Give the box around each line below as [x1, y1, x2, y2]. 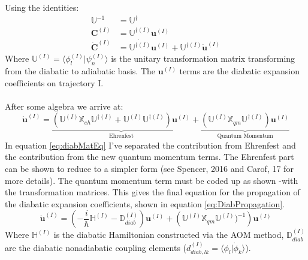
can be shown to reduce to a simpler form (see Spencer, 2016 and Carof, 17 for [5, 162, 294, 175]
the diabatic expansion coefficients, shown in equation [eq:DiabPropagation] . [5, 197, 285, 210]
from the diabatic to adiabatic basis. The [5, 65, 156, 77]
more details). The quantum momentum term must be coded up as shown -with [5, 174, 298, 186]
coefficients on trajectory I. [5, 76, 104, 89]
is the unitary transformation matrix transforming [111, 52, 295, 65]
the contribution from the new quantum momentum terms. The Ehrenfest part [5, 150, 294, 163]
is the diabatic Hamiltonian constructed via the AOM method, [53, 228, 284, 241]
